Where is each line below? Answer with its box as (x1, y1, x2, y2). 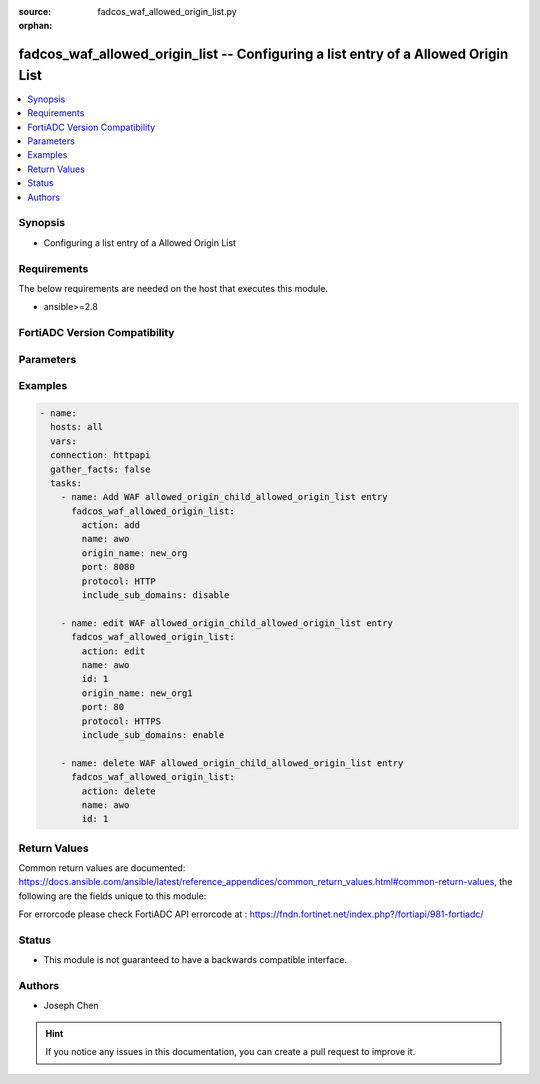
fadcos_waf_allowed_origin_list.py (97, 6, 237, 17)
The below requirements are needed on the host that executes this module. (18, 282, 329, 294)
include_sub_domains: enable (81, 729, 225, 740)
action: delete (81, 785, 157, 797)
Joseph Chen (43, 1000, 99, 1012)
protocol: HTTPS (81, 715, 162, 727)
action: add (81, 520, 140, 531)
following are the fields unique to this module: (18, 890, 207, 902)
